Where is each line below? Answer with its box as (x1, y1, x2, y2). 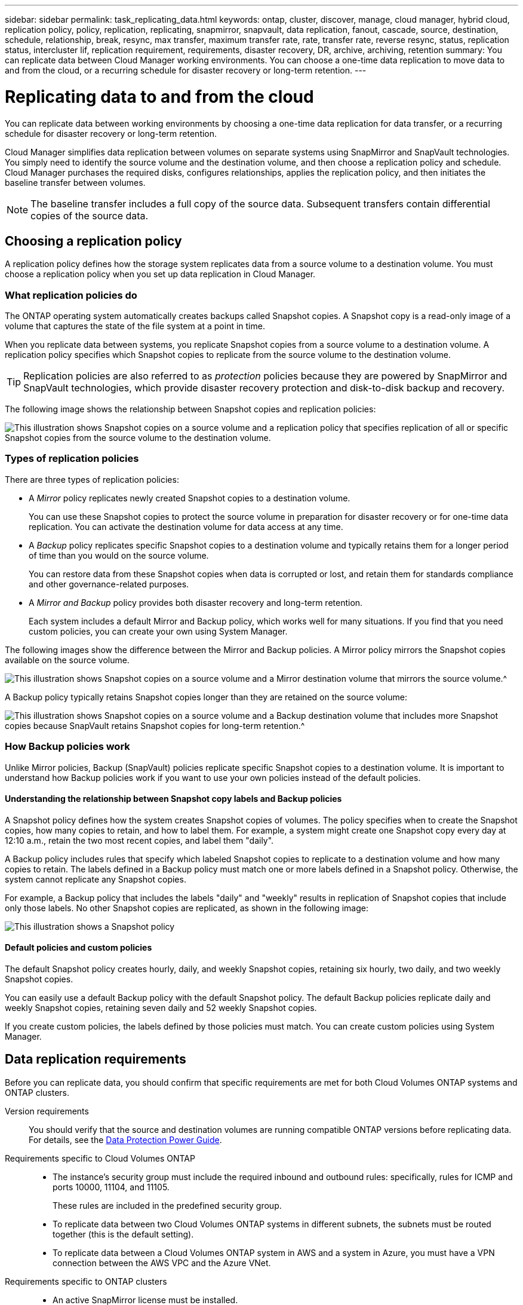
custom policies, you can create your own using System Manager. (29, 626, 288, 636)
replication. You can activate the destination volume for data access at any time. (29, 521, 343, 532)
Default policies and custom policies (5, 942, 152, 953)
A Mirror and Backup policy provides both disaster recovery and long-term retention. (29, 597, 363, 608)
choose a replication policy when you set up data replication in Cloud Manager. (5, 269, 316, 280)
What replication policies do (5, 289, 137, 301)
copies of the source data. (30, 209, 149, 222)
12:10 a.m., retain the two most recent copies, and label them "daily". (5, 835, 274, 846)
